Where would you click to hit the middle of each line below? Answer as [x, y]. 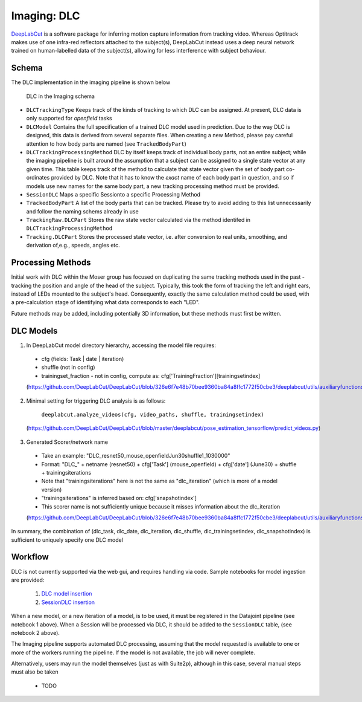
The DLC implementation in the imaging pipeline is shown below [91, 82]
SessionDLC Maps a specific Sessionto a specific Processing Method [113, 194]
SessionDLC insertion [68, 602]
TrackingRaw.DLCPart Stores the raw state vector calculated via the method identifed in [138, 220]
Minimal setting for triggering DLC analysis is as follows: [96, 401]
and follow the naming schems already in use [82, 211]
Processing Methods [51, 263]
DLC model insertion [67, 594]
